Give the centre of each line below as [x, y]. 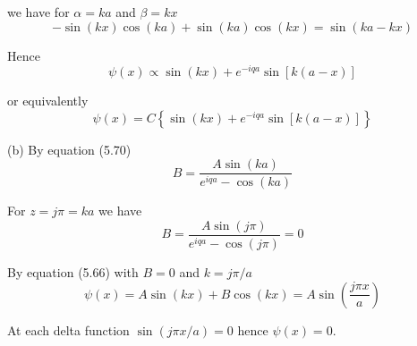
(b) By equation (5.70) [69, 149]
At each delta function [68, 329]
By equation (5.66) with [73, 271]
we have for [38, 12]
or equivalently [48, 101]
